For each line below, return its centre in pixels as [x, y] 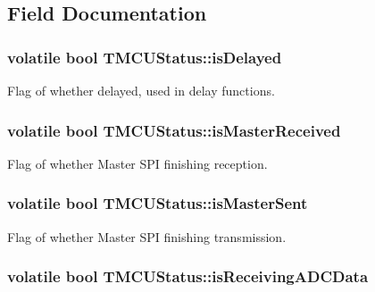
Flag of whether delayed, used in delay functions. [141, 90]
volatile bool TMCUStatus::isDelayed [145, 57]
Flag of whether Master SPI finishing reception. [137, 163]
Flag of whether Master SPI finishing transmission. [147, 236]
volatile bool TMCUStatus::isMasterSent [158, 203]
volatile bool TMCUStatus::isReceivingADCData [188, 276]
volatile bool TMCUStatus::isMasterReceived [174, 130]
